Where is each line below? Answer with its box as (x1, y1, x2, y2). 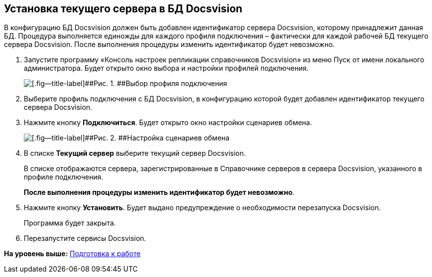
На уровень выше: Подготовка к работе (4, 249, 141, 258)
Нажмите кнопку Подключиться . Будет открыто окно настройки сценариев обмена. (24, 118, 312, 127)
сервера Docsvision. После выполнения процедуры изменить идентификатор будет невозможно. (4, 40, 335, 49)
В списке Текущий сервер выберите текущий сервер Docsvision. (24, 149, 246, 158)
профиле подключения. (24, 173, 104, 182)
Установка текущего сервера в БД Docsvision (4, 2, 243, 15)
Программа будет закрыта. (24, 219, 116, 228)
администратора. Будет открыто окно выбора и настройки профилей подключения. (24, 64, 309, 73)
